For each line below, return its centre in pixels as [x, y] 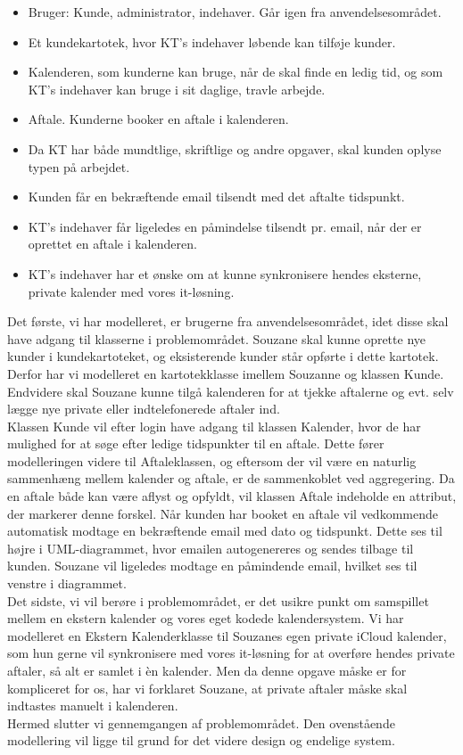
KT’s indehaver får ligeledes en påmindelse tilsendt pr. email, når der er [225, 226]
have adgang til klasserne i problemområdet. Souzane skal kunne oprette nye [216, 338]
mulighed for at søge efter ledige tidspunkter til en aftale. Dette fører [196, 443]
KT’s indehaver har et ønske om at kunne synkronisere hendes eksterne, [225, 273]
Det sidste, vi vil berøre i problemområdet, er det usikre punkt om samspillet [218, 600]
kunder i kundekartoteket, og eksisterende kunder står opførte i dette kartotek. [223, 356]
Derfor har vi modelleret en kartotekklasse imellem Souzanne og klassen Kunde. [226, 373]
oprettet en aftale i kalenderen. [112, 244]
